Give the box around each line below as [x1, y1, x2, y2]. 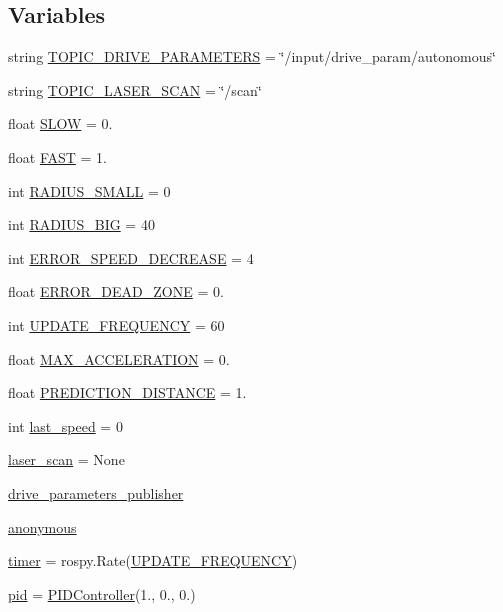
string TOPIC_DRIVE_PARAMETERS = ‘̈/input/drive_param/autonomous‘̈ [8, 46, 496, 67]
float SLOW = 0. [8, 113, 113, 134]
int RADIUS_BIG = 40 [8, 214, 155, 235]
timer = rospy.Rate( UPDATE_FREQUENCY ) [8, 550, 298, 571]
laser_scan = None [8, 449, 125, 470]
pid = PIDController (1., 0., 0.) [8, 583, 196, 604]
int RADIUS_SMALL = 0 [8, 180, 171, 201]
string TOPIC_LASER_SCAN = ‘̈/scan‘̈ [8, 79, 262, 100]
